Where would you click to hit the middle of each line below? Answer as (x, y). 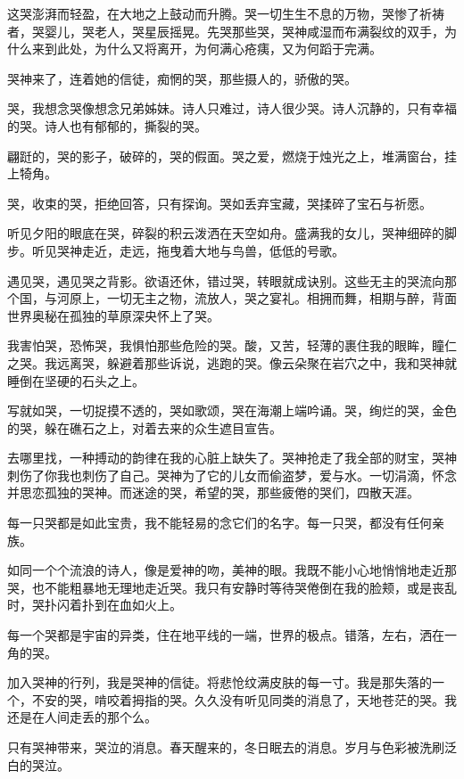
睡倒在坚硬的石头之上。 (76, 380)
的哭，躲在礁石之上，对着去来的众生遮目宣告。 (145, 427)
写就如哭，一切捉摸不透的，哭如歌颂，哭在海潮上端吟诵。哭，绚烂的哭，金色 (232, 410)
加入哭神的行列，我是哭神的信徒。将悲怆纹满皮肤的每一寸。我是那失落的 (220, 682)
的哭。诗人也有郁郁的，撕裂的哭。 (107, 125)
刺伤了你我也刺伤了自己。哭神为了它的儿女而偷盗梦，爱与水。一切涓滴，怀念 (232, 475)
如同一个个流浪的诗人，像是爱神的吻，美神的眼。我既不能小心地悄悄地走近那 (232, 570)
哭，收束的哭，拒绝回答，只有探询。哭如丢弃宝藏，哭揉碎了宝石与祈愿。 (220, 203)
